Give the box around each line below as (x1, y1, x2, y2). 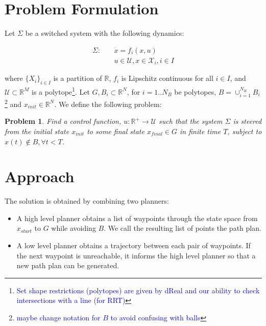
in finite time (180, 125, 221, 136)
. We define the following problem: (54, 98, 162, 109)
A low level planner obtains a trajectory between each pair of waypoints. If (16, 240, 251, 251)
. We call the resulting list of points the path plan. (104, 223, 261, 233)
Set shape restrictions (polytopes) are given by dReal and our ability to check (16, 285, 260, 295)
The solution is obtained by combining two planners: (5, 195, 169, 206)
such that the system (159, 116, 223, 126)
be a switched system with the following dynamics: (25, 28, 184, 38)
